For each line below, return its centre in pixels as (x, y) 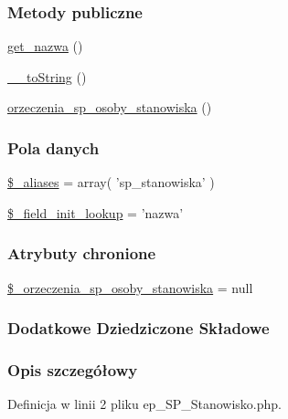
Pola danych (53, 147)
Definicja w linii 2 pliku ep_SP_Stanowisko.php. (144, 404)
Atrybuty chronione (82, 253)
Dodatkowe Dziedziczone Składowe (139, 328)
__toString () (47, 76)
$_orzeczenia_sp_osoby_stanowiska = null (130, 287)
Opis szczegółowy (73, 369)
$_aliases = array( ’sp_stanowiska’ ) (111, 182)
